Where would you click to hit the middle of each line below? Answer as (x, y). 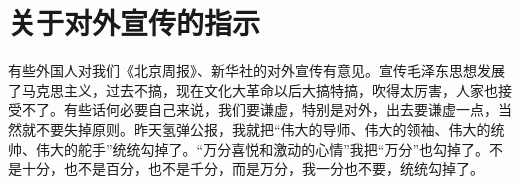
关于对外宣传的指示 (134, 22)
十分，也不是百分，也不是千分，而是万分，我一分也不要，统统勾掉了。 (252, 168)
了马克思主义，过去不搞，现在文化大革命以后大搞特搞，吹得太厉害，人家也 (253, 89)
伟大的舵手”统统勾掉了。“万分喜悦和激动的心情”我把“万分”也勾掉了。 (262, 148)
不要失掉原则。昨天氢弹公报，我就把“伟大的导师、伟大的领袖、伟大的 (263, 128)
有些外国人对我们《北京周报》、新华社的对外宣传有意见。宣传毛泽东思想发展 (256, 70)
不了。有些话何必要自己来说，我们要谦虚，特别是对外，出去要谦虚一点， (259, 109)
